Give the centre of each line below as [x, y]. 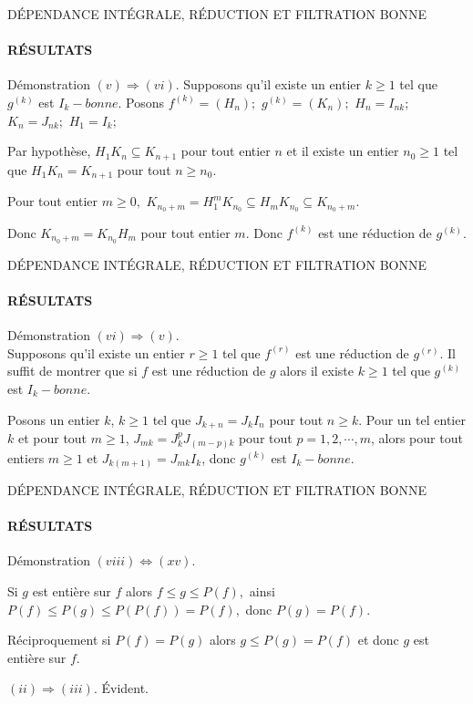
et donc [378, 640]
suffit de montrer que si [72, 371]
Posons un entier [54, 419]
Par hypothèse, [49, 151]
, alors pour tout [416, 438]
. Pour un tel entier [412, 419]
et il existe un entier [343, 151]
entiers [26, 457]
